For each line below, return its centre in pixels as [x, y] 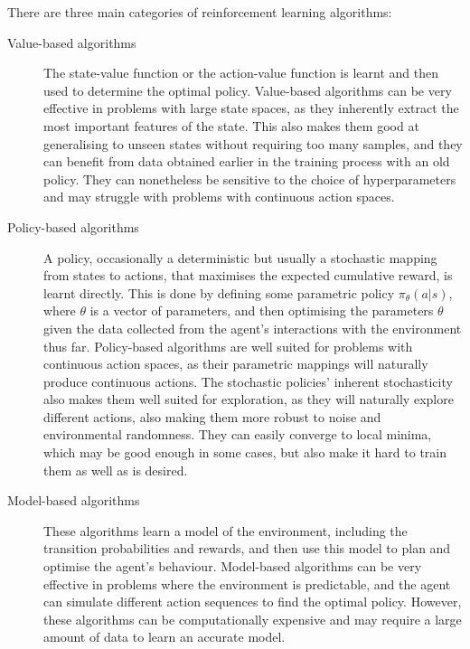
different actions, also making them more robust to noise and [212, 416]
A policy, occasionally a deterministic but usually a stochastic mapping [240, 257]
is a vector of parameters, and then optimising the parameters [262, 310]
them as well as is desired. [116, 470]
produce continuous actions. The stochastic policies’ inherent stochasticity [248, 381]
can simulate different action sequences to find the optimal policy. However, [253, 602]
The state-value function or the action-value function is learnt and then [241, 73]
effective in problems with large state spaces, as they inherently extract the [251, 108]
